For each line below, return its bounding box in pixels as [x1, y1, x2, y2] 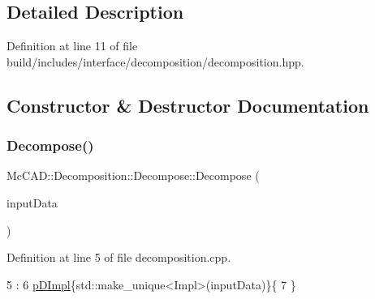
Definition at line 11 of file [6, 37, 138, 54]
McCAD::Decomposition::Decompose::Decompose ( [6, 167, 260, 184]
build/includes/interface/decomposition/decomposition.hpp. [6, 53, 304, 70]
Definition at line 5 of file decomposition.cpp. [6, 249, 231, 266]
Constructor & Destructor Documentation [6, 92, 369, 117]
